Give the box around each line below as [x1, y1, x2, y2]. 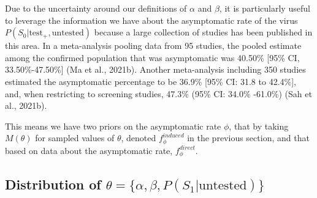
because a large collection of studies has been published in [94, 26, 313, 38]
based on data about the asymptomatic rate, [5, 144, 173, 156]
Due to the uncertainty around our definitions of [5, 2, 187, 14]
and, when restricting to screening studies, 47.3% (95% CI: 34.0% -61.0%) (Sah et [5, 87, 312, 100]
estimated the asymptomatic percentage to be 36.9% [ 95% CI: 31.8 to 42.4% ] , [5, 75, 297, 87]
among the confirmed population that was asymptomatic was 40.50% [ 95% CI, [5, 51, 300, 64]
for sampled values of [35, 131, 115, 144]
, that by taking [229, 119, 289, 132]
